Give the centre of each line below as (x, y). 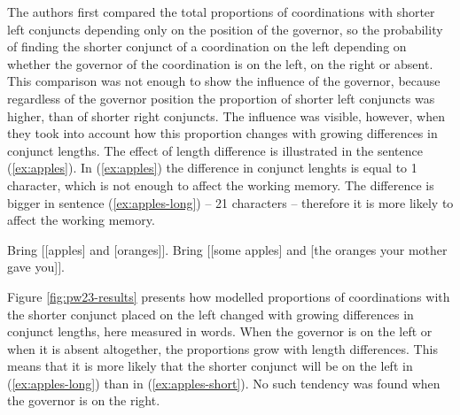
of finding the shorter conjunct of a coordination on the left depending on (207, 46)
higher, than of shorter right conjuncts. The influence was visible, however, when (226, 115)
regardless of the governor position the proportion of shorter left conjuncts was (221, 98)
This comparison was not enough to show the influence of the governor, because (224, 81)
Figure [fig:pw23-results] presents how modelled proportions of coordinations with (229, 296)
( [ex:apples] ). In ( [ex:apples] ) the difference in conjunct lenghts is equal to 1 (212, 168)
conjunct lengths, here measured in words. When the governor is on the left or (220, 331)
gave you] (33, 267)
